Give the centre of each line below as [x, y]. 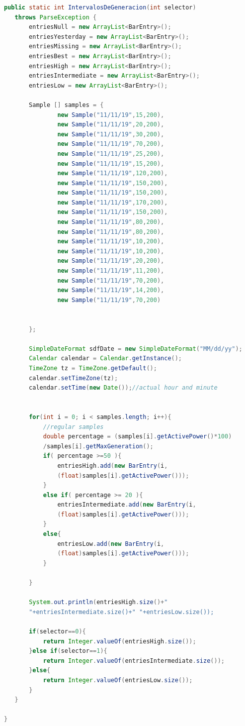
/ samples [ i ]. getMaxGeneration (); [98, 446]
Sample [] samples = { [66, 105]
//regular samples [73, 427]
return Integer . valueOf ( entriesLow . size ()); [118, 680]
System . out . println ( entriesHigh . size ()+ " [98, 602]
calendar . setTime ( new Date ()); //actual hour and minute [123, 388]
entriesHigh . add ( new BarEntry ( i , [113, 466]
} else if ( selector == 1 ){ [68, 651]
